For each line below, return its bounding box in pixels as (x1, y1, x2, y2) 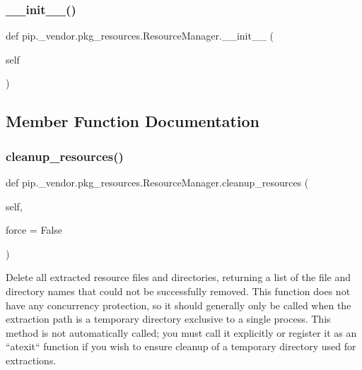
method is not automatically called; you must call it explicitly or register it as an (6, 325, 357, 340)
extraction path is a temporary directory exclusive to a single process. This (6, 311, 331, 326)
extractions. (6, 352, 57, 367)
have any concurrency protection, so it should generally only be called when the (6, 297, 351, 312)
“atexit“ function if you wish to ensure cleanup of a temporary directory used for (6, 339, 356, 354)
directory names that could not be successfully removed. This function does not (6, 283, 351, 298)
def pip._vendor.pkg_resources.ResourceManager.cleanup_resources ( (6, 175, 309, 189)
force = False (6, 222, 63, 237)
